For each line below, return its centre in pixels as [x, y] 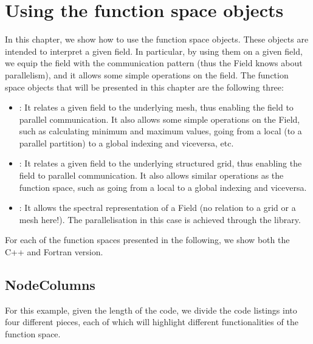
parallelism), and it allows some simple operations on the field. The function [147, 74]
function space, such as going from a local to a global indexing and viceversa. [163, 187]
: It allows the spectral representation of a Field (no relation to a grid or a [157, 208]
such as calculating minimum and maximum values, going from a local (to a [160, 131]
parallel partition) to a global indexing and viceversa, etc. [126, 143]
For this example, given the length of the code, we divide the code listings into [151, 310]
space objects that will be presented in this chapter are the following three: [144, 87]
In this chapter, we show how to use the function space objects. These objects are [157, 39]
